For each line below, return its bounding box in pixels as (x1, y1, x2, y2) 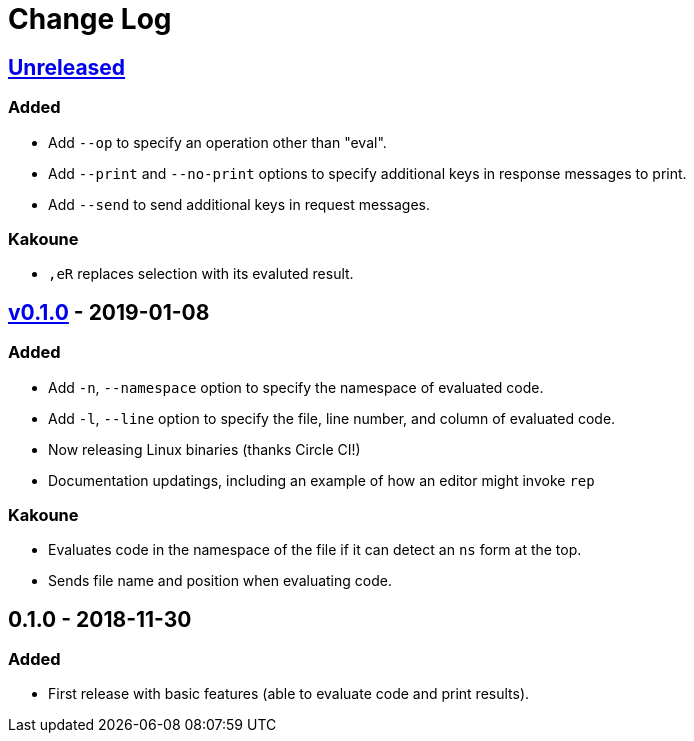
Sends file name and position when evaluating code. (48, 572, 392, 590)
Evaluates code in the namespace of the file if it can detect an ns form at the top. (48, 541, 582, 559)
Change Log (8, 2, 172, 36)
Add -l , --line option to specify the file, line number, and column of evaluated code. (48, 409, 616, 427)
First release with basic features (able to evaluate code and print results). (48, 685, 530, 703)
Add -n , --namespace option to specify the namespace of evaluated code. (48, 378, 544, 396)
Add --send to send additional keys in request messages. (48, 195, 431, 213)
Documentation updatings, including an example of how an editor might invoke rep (48, 471, 595, 489)
